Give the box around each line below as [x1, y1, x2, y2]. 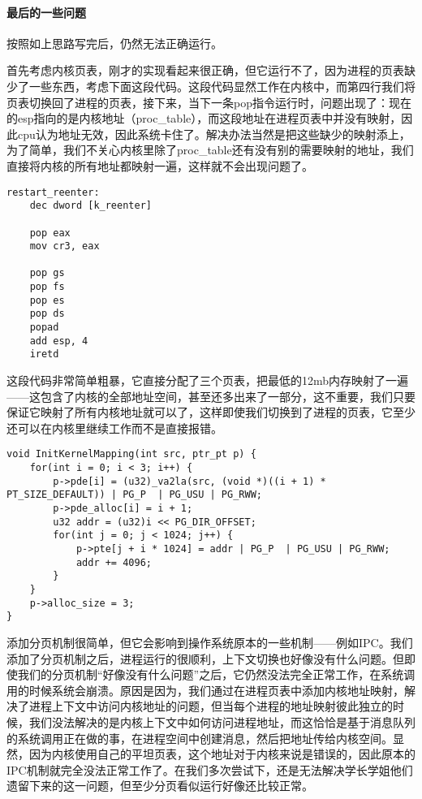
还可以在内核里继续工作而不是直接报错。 [6, 419, 222, 436]
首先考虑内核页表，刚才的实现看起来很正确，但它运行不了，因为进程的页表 [6, 62, 404, 79]
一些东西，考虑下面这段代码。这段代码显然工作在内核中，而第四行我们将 [28, 77, 416, 94]
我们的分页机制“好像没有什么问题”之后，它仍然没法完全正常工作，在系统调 [17, 666, 416, 683]
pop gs [29, 267, 65, 279]
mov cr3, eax [29, 240, 100, 253]
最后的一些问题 [6, 3, 86, 20]
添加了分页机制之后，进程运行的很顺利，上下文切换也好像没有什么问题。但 [6, 650, 404, 667]
